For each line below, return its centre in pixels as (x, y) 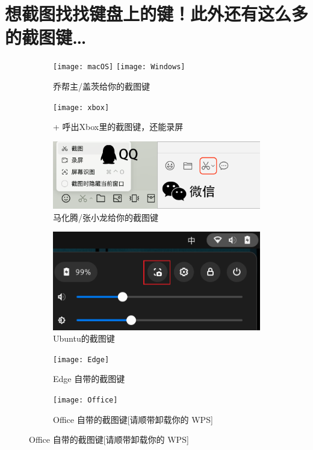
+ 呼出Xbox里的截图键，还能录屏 (118, 127)
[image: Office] (85, 400)
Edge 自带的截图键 (89, 379)
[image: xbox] (81, 107)
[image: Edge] (81, 359)
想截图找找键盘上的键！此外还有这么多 (157, 14)
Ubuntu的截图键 (84, 338)
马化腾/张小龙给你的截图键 (106, 217)
